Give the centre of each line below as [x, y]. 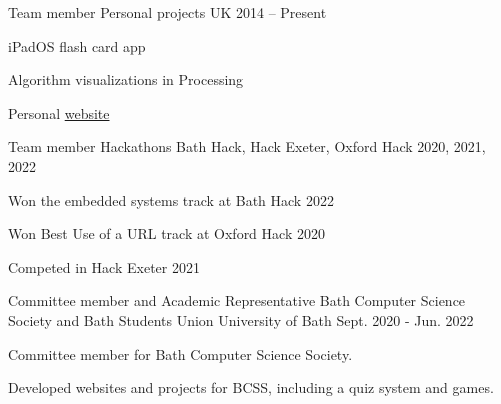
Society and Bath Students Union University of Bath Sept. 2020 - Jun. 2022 [241, 319]
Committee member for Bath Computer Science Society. [180, 353]
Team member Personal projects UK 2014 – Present [167, 12]
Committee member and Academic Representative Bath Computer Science [237, 300]
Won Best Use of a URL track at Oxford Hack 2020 [166, 233]
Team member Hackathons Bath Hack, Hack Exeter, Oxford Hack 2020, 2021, [247, 146]
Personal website [59, 112]
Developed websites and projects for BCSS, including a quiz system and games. [251, 387]
